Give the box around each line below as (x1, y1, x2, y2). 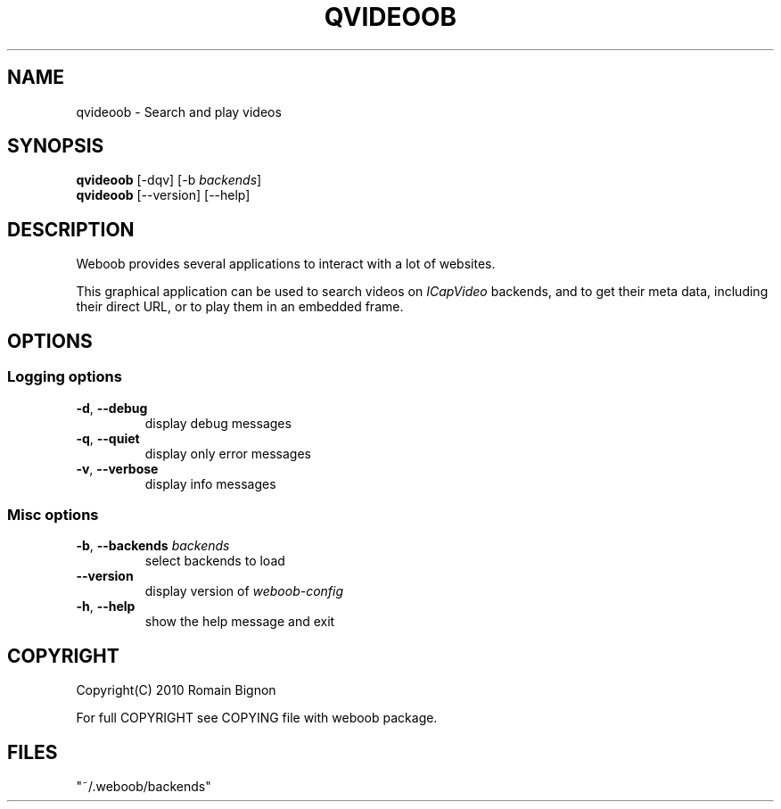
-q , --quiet (76, 430, 140, 446)
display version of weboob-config (144, 583, 344, 599)
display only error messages (144, 445, 312, 461)
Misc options (7, 505, 99, 524)
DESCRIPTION (7, 218, 135, 241)
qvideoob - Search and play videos (76, 103, 282, 120)
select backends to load (144, 553, 285, 569)
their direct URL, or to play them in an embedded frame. (76, 299, 404, 315)
